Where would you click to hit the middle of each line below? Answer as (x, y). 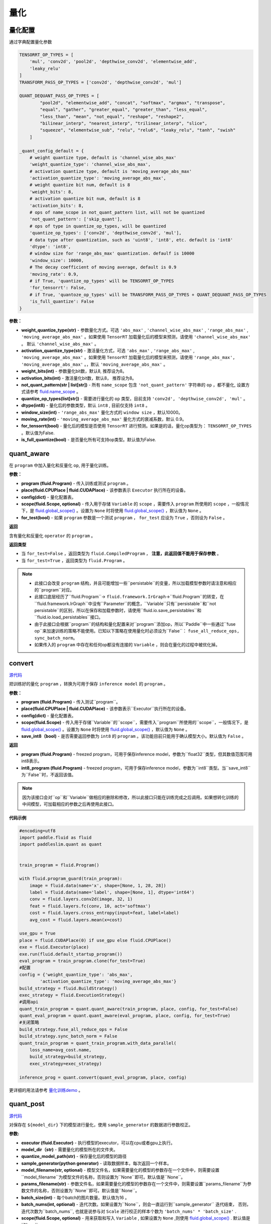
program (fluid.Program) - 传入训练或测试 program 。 (76, 483)
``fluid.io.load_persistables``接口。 (69, 617)
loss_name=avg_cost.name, (61, 1050)
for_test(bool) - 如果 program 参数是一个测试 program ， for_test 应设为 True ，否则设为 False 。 (124, 518)
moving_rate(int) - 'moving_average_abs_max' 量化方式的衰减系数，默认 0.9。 (104, 419)
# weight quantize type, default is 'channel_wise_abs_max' (103, 157)
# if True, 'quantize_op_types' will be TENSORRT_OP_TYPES (102, 281)
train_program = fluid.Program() (59, 865)
